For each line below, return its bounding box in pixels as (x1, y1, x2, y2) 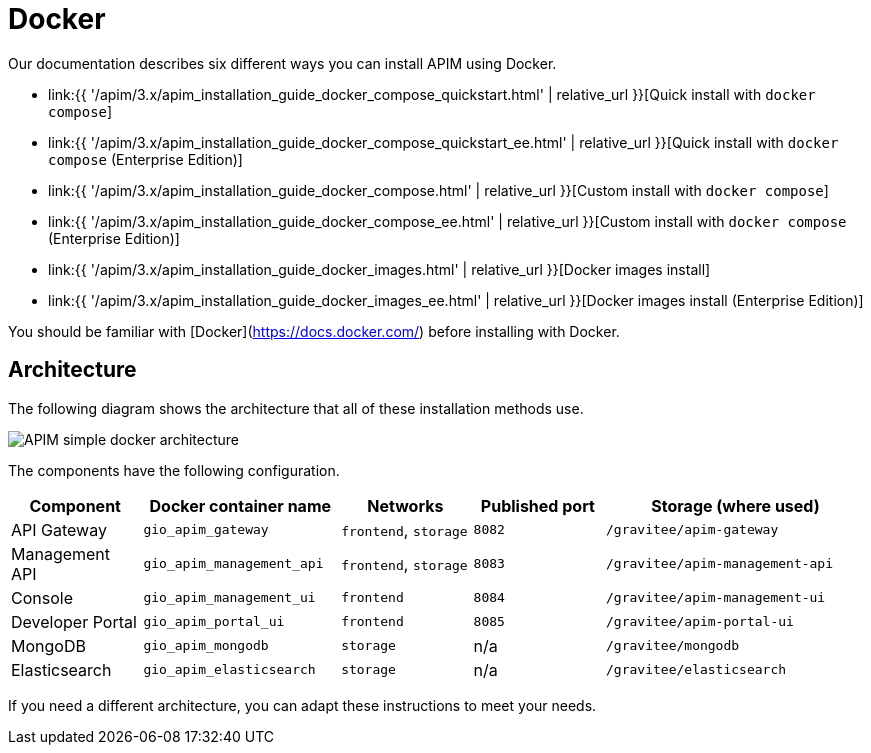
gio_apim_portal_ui (143, 614, 285, 630)
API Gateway (11, 519, 107, 540)
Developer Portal (11, 611, 137, 632)
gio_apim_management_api (143, 556, 324, 572)
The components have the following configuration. (8, 461, 340, 479)
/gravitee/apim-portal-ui (606, 614, 794, 630)
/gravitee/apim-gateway (606, 522, 779, 538)
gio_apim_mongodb (143, 638, 269, 654)
